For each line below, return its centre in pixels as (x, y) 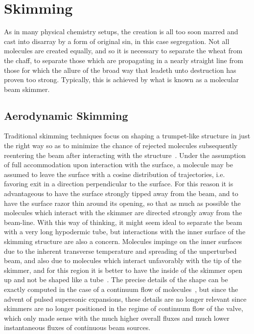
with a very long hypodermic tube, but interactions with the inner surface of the (125, 232)
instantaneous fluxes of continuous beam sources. (77, 327)
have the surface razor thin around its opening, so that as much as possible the (122, 203)
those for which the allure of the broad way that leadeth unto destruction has (120, 70)
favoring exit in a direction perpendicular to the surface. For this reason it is (119, 184)
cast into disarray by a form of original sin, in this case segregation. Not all (117, 41)
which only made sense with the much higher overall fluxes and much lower (117, 318)
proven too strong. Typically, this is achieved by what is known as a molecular (121, 79)
